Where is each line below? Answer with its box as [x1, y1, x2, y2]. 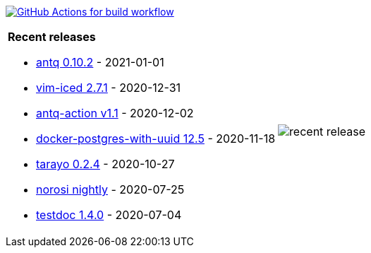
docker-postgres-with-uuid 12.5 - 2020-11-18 [36, 131, 276, 146]
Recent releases [8, 30, 96, 44]
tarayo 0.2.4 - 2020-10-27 [36, 157, 175, 171]
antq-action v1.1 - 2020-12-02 [36, 106, 194, 120]
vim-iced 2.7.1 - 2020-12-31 [36, 81, 181, 95]
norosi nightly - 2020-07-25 [36, 182, 185, 196]
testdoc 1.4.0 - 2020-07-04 [36, 208, 182, 222]
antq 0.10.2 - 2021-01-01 [36, 55, 164, 69]
